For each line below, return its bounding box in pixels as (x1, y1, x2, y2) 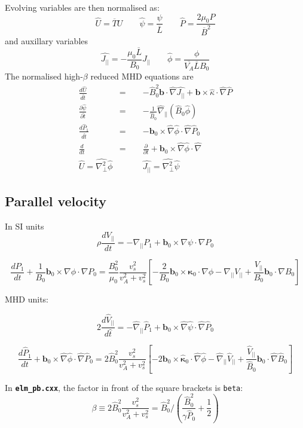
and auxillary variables (5, 34, 88, 47)
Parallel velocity (5, 192, 106, 210)
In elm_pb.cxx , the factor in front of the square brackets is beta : (5, 381, 243, 393)
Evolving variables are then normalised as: (5, 1, 160, 13)
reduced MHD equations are (90, 70, 194, 82)
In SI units (5, 219, 44, 232)
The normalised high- (5, 70, 83, 82)
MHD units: (5, 293, 49, 305)
